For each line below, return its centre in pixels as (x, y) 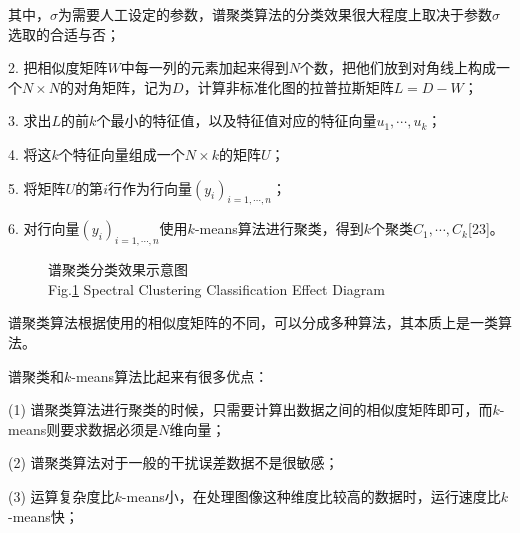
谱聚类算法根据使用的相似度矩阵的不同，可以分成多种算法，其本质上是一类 (253, 322)
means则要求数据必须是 (83, 428)
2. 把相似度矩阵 (58, 67)
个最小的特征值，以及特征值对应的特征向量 (236, 120)
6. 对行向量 (44, 228)
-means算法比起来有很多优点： (170, 375)
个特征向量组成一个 (121, 153)
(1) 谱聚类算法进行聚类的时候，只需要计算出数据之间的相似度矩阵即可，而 (250, 409)
